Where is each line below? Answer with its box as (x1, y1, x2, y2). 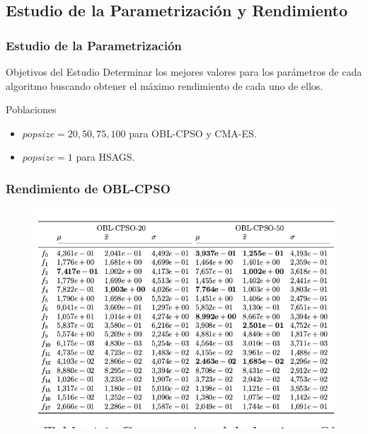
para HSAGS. (76, 149, 135, 164)
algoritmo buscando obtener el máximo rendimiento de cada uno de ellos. (6, 78, 323, 93)
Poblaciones (6, 102, 57, 117)
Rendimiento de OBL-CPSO (6, 179, 171, 197)
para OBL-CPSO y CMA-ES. (129, 125, 257, 140)
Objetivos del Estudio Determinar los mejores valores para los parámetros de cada (6, 64, 362, 79)
